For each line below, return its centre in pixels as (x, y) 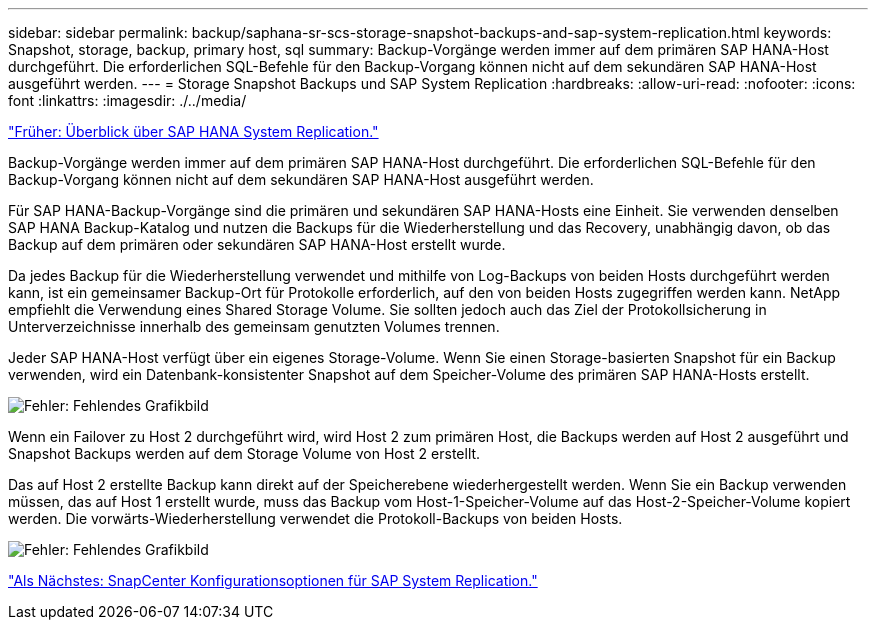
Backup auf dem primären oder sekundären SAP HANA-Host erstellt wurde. (257, 244)
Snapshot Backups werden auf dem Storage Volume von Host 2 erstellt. (244, 453)
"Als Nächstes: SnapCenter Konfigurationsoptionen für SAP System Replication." (273, 580)
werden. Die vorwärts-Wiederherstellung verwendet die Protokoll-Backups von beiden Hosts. (315, 518)
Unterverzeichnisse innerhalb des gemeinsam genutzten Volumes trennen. (254, 326)
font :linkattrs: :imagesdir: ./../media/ (127, 100)
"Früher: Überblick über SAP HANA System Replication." (193, 131)
